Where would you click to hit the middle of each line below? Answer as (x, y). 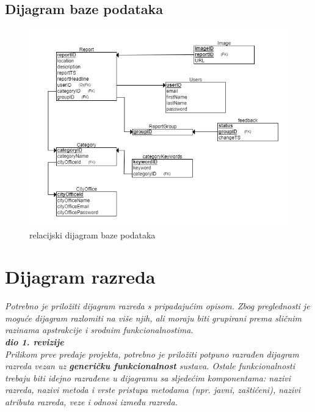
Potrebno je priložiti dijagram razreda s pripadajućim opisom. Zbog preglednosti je (157, 306)
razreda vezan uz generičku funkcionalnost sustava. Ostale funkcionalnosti (150, 366)
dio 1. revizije (34, 342)
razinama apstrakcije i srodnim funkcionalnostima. (99, 330)
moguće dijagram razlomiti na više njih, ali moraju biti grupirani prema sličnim (154, 318)
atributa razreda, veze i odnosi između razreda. (91, 402)
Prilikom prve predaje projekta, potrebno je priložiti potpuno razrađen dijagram (152, 354)
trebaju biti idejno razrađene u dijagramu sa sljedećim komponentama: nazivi (148, 377)
